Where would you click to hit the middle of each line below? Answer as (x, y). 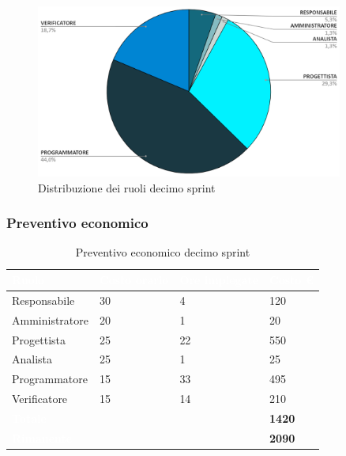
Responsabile (43, 300)
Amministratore (50, 319)
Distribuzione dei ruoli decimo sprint (127, 187)
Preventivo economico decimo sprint (163, 252)
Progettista (39, 339)
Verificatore (40, 399)
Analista (32, 359)
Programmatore (50, 379)
